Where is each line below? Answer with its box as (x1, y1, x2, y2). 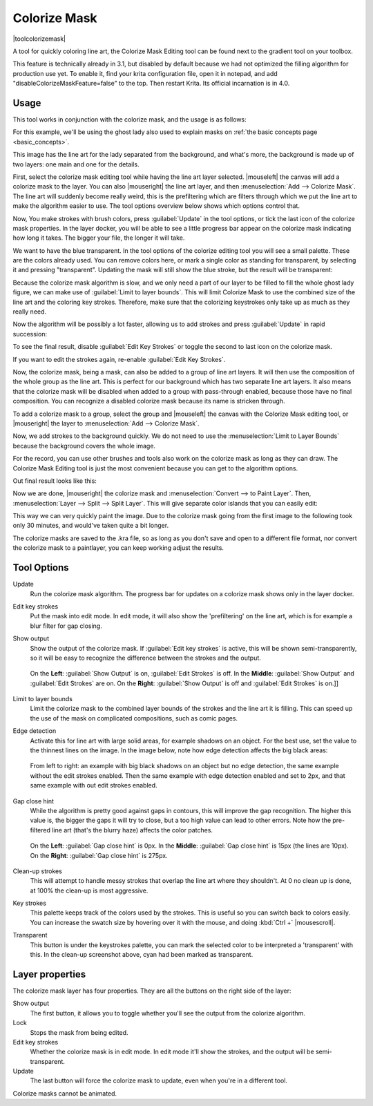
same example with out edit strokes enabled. (30, 781, 158, 790)
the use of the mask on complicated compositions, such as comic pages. (30, 714, 238, 722)
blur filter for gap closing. (30, 622, 103, 630)
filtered (30, 826, 51, 834)
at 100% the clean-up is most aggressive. (30, 886, 149, 895)
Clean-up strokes (12, 867, 62, 875)
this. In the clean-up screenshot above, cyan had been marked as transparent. (30, 951, 254, 959)
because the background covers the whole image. (12, 441, 155, 450)
